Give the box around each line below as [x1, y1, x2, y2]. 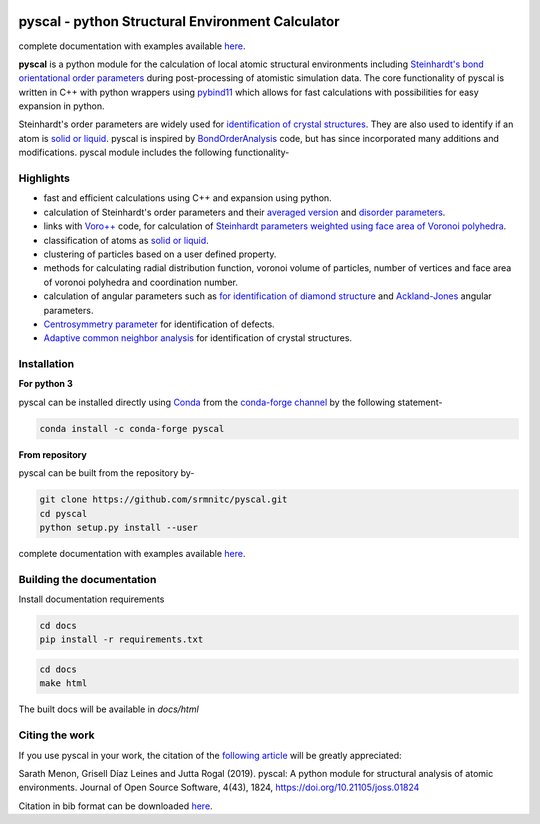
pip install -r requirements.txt [39, 634, 204, 645]
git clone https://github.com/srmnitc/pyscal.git [39, 494, 288, 505]
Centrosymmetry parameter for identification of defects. [43, 318, 275, 330]
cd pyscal [39, 508, 88, 519]
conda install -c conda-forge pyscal [39, 423, 225, 434]
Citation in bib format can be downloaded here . [18, 800, 214, 812]
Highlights [18, 171, 70, 185]
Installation [18, 357, 75, 371]
